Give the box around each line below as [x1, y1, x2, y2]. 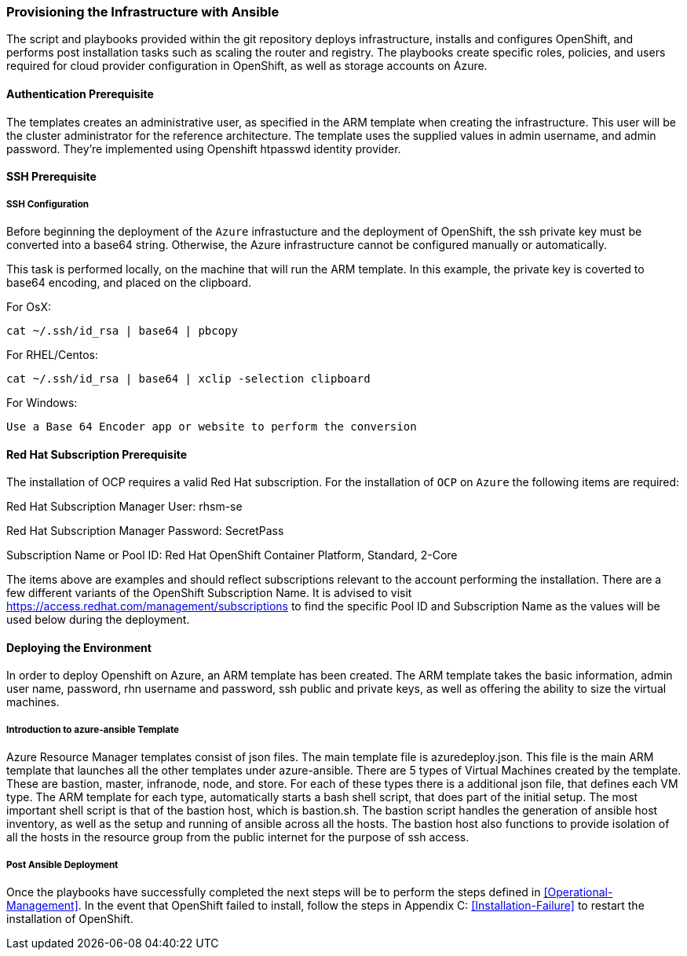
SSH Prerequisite [6, 170, 97, 184]
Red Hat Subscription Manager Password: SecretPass [6, 524, 284, 538]
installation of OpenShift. [6, 911, 133, 925]
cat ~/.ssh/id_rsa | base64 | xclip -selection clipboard [6, 372, 371, 385]
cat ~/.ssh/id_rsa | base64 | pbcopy [6, 324, 239, 337]
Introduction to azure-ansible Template [6, 723, 179, 735]
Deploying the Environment [6, 640, 152, 654]
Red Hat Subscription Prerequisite [6, 447, 188, 461]
